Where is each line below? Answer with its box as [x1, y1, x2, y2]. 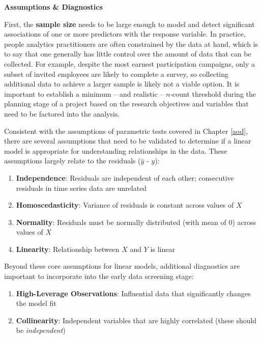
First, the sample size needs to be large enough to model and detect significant [4, 18, 255, 29]
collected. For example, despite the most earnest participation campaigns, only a [4, 58, 255, 69]
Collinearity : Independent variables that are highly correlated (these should [16, 315, 257, 325]
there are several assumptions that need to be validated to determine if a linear [4, 135, 251, 146]
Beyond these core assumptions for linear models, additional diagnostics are [4, 261, 240, 271]
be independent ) [16, 325, 66, 335]
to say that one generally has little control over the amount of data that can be [4, 48, 251, 59]
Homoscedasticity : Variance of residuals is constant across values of [16, 200, 234, 210]
